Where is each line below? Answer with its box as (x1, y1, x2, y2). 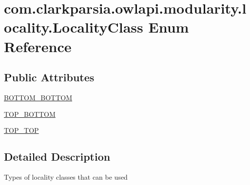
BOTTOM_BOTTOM (4, 92, 72, 102)
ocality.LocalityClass (4, 17, 143, 37)
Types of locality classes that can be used (4, 171, 128, 182)
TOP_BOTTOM (4, 109, 56, 119)
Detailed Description (4, 149, 111, 164)
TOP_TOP (4, 125, 39, 135)
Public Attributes (4, 70, 95, 85)
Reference (4, 36, 72, 56)
